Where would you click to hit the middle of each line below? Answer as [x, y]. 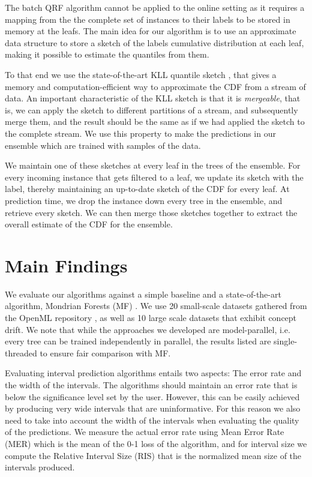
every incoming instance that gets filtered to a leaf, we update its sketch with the [154, 177]
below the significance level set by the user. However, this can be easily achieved [152, 396]
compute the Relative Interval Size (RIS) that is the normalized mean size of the [153, 455]
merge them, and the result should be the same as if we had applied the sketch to [155, 121]
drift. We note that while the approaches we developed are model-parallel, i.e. [148, 329]
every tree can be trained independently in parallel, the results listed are [138, 341]
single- [286, 341]
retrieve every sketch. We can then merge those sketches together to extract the [151, 212]
